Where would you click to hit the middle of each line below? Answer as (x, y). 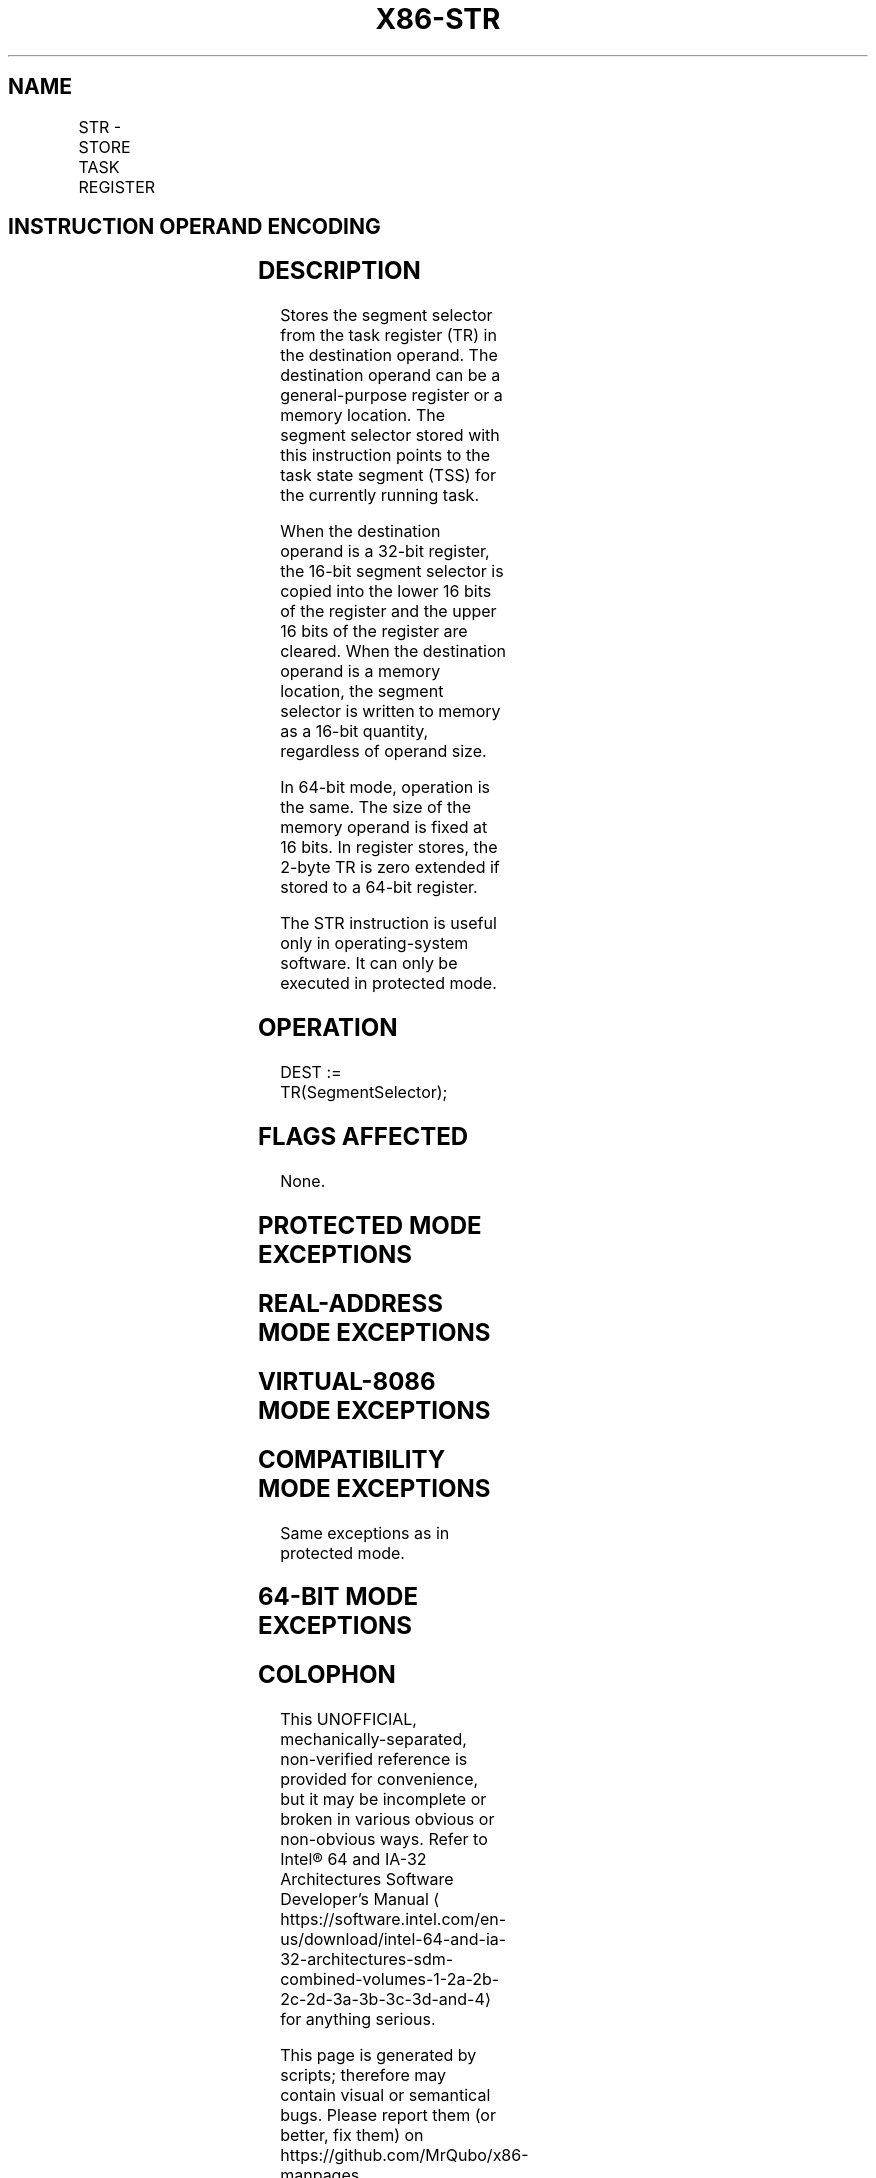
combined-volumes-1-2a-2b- (390, 1979)
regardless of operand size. (383, 751)
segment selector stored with (390, 435)
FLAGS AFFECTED (363, 1137)
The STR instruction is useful (388, 923)
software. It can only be (369, 963)
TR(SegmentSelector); (364, 1092)
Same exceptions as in (365, 1532)
